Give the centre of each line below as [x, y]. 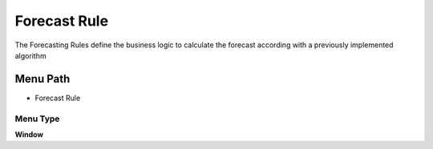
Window [29, 134]
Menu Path [42, 79]
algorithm [31, 55]
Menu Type [37, 119]
